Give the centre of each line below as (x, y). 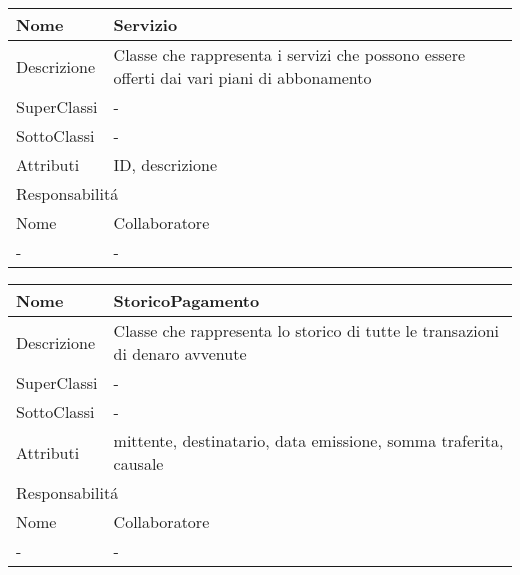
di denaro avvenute (180, 353)
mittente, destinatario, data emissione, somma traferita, (308, 440)
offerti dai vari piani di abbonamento (242, 77)
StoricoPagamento (186, 300)
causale (138, 463)
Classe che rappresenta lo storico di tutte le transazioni (306, 330)
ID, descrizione (165, 164)
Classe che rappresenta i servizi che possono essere (289, 54)
